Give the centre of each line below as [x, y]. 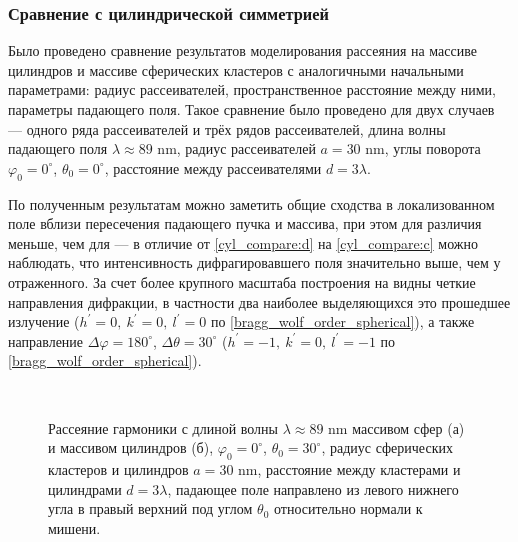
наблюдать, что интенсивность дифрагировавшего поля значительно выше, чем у [254, 262]
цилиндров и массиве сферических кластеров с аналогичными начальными [236, 69]
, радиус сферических [387, 447]
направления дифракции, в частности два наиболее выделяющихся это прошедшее [259, 301]
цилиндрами [85, 488]
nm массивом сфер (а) [396, 427]
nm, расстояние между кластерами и [349, 468]
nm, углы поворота [423, 148]
